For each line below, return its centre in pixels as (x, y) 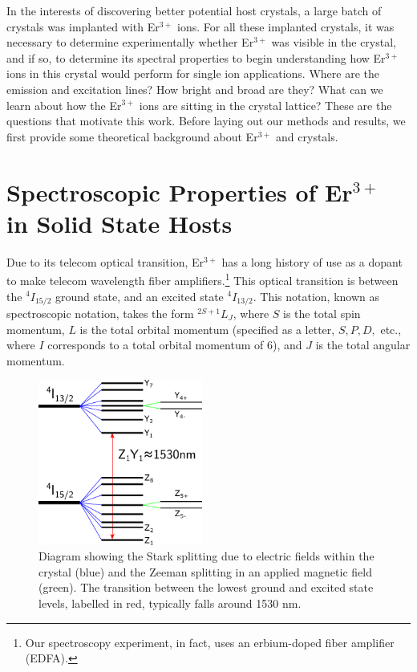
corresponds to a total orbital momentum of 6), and (175, 345)
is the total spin (322, 313)
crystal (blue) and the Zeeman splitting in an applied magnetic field (205, 571)
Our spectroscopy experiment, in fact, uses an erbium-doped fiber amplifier (210, 642)
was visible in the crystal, (334, 42)
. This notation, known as (316, 296)
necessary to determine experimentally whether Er (130, 42)
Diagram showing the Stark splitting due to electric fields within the (206, 556)
